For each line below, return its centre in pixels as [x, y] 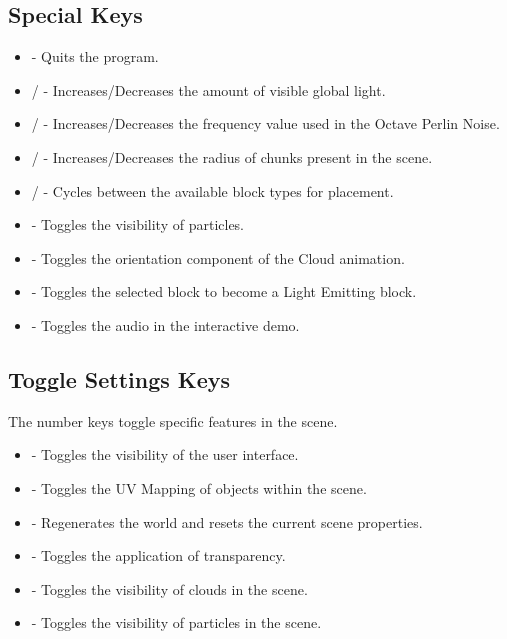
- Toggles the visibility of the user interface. [165, 454]
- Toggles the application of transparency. [158, 555]
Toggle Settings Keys [119, 378]
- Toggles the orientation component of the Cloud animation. [218, 257]
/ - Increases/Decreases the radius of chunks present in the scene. [232, 156]
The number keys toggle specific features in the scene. [173, 420]
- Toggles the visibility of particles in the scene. [176, 622]
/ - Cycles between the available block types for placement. [212, 190]
